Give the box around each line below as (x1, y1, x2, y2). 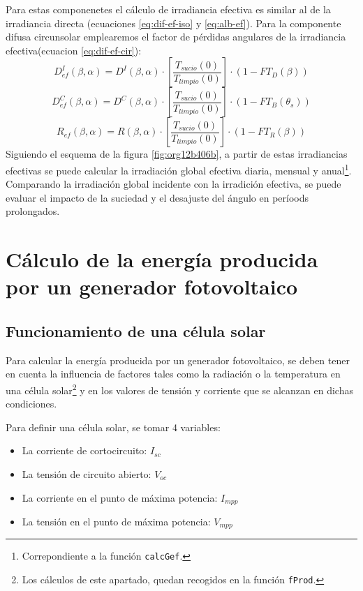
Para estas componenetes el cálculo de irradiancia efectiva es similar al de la (6, 2, 331, 16)
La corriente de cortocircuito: (22, 443, 147, 458)
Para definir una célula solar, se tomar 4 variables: (6, 419, 221, 434)
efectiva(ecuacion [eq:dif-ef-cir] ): (6, 43, 142, 57)
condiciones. (6, 396, 57, 411)
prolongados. (6, 204, 60, 218)
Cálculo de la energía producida (6, 245, 318, 274)
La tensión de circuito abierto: (22, 466, 151, 481)
